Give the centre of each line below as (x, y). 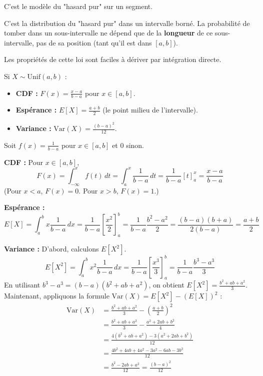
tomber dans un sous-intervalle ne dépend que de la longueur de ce (108, 33)
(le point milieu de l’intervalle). (150, 110)
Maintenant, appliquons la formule (57, 296)
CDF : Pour (24, 162)
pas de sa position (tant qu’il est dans (94, 42)
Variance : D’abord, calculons (51, 249)
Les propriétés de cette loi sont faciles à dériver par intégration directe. (113, 59)
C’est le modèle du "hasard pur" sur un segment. (78, 6)
